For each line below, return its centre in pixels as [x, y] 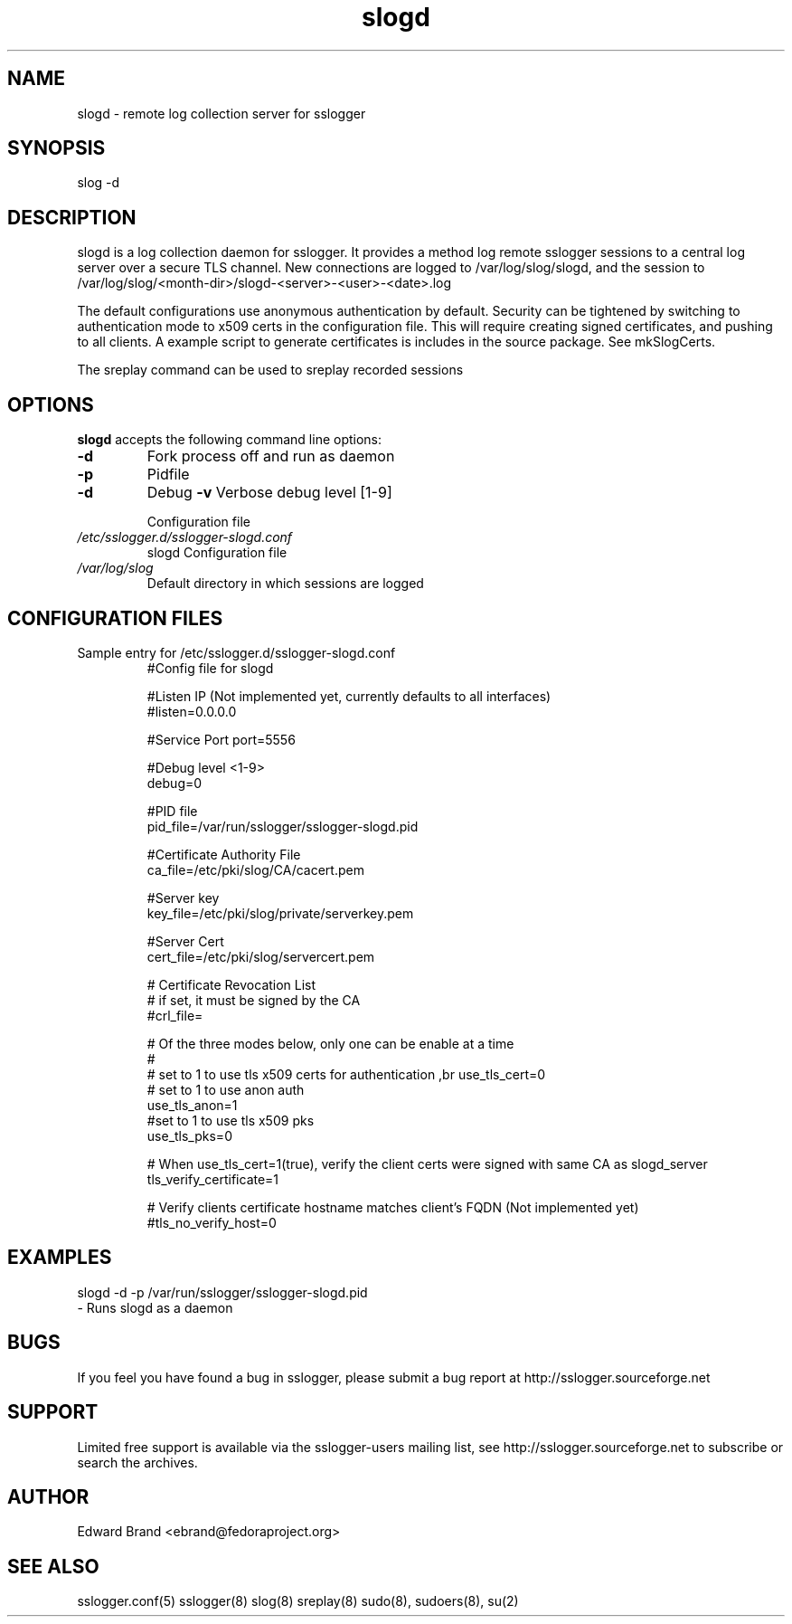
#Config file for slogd [210, 668]
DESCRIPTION [72, 217]
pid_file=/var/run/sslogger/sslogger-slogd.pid [283, 826]
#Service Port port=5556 [221, 739]
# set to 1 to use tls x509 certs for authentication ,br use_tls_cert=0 [346, 1074]
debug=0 [174, 783]
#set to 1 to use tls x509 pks [231, 1120]
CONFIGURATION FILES [115, 618]
